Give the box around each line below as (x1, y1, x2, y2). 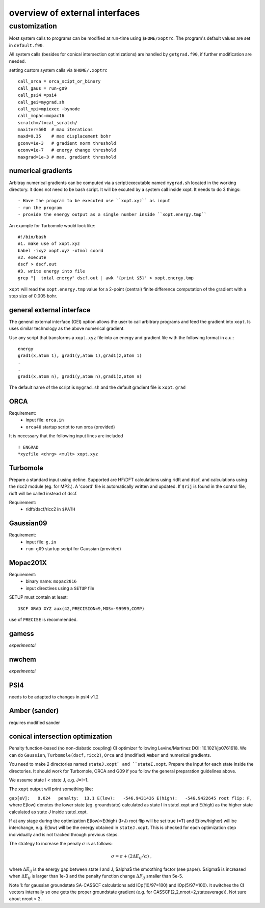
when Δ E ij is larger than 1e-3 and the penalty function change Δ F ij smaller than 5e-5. (9, 873, 184, 881)
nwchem (9, 655, 36, 664)
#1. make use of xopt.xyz (18, 241, 80, 246)
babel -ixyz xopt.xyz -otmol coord (18, 248, 104, 253)
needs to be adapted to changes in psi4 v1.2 (9, 694, 99, 699)
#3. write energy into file (18, 268, 85, 274)
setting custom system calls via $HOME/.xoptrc (9, 67, 107, 73)
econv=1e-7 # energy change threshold (18, 147, 116, 153)
